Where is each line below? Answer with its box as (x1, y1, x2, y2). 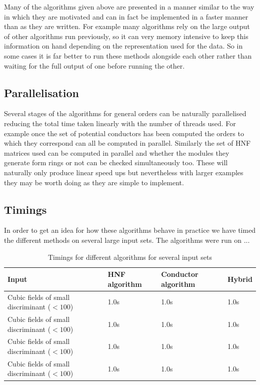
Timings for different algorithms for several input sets (47, 251, 212, 262)
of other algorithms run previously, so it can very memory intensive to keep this (4, 31, 248, 41)
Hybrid (227, 273, 252, 284)
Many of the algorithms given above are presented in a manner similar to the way (4, 2, 254, 12)
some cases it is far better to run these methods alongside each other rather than (4, 50, 252, 61)
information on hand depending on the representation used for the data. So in (4, 41, 243, 51)
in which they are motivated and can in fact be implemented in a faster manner (4, 11, 248, 22)
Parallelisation (4, 85, 79, 100)
